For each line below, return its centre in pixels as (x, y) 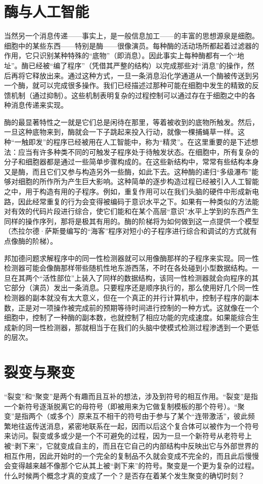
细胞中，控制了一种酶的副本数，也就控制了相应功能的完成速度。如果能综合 (128, 317)
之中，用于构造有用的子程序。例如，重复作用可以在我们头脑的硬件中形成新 (128, 191)
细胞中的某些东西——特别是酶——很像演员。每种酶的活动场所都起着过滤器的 (131, 45)
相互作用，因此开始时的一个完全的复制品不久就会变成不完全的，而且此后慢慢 (131, 455)
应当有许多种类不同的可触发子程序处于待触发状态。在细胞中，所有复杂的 (138, 151)
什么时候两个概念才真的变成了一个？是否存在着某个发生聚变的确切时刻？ (124, 475)
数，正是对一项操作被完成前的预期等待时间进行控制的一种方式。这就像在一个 (131, 307)
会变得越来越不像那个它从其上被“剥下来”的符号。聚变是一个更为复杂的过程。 (131, 466)
